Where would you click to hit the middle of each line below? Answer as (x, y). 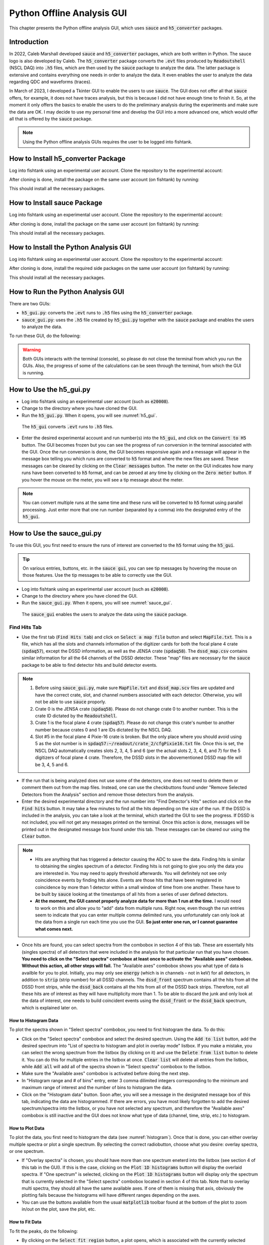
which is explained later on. (50, 1007)
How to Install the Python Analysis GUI (70, 247)
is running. (34, 373)
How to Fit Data (25, 1222)
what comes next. (54, 929)
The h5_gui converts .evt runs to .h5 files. (67, 426)
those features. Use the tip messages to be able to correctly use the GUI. (98, 575)
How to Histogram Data (34, 1020)
